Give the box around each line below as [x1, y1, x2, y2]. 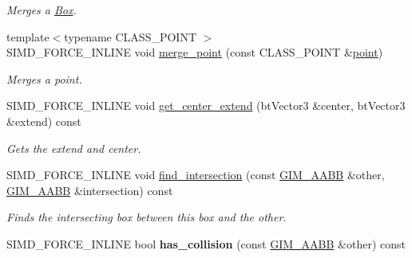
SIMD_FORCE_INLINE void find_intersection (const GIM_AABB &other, [6, 166, 385, 183]
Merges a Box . [6, 2, 77, 18]
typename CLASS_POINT [64, 28, 197, 45]
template [6, 28, 50, 45]
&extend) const [6, 112, 81, 129]
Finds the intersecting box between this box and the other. [6, 209, 287, 225]
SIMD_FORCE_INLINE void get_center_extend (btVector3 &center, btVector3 [6, 97, 406, 114]
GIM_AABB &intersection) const [6, 182, 173, 198]
